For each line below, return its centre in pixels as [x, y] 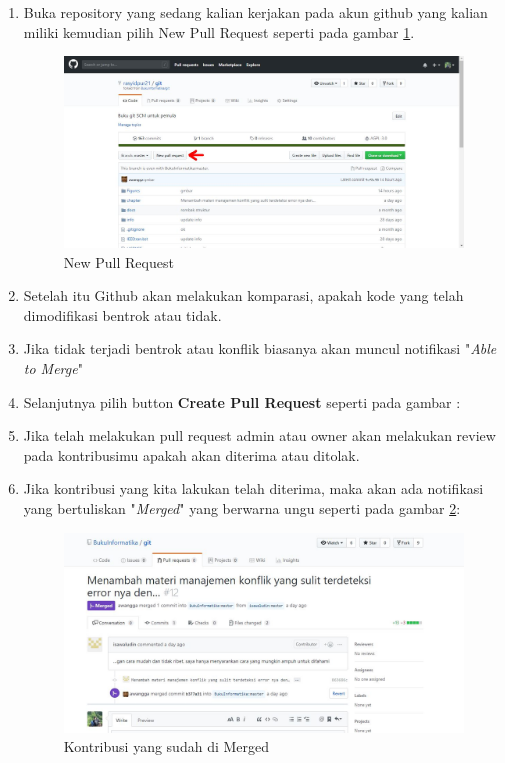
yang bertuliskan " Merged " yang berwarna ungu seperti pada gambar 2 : [242, 508]
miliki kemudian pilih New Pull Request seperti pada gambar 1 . [219, 31]
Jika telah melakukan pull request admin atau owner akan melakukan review [259, 435]
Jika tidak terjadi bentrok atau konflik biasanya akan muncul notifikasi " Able [260, 348]
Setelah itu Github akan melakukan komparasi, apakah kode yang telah [243, 295]
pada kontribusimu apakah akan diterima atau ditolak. [191, 454]
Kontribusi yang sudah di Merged [166, 746]
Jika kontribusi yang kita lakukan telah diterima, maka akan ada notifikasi [253, 488]
